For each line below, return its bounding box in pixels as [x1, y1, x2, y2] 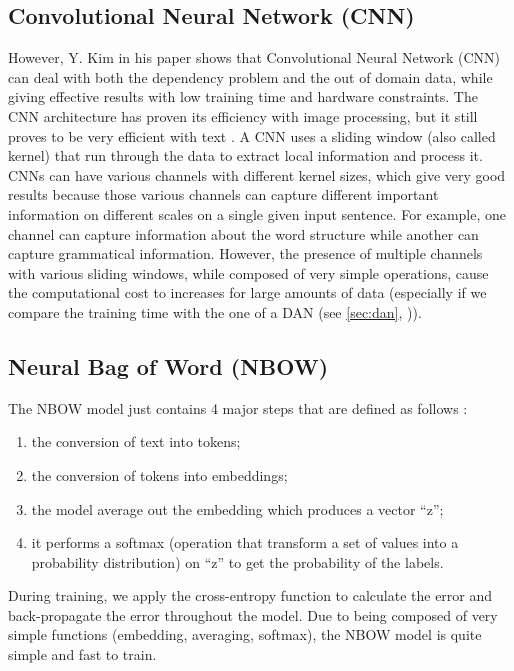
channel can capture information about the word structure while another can [8, 223, 479, 244]
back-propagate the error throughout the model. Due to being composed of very [8, 604, 498, 625]
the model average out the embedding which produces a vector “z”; [31, 498, 444, 519]
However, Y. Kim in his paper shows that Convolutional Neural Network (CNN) [8, 47, 500, 68]
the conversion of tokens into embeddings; [31, 464, 288, 485]
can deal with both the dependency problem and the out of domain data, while [8, 66, 493, 87]
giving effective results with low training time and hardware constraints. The [8, 86, 478, 107]
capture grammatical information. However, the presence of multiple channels [8, 243, 483, 264]
